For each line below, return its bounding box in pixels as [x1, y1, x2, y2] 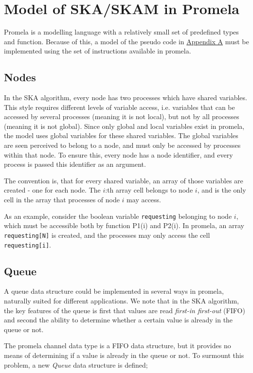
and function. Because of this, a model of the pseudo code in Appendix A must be [4, 36, 249, 46]
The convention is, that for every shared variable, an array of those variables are [4, 175, 243, 185]
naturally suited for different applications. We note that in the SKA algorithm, [4, 296, 239, 305]
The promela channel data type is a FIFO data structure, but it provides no [4, 340, 231, 351]
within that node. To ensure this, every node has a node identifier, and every [4, 149, 233, 160]
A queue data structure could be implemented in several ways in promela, [4, 286, 224, 296]
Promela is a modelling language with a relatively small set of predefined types [4, 27, 239, 37]
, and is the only [197, 185, 246, 195]
